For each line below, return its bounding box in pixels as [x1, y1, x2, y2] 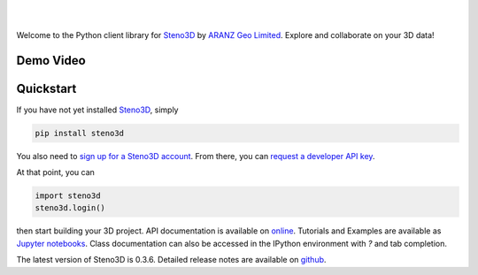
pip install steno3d [35, 128, 124, 138]
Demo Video [16, 53, 86, 68]
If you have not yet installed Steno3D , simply [16, 104, 179, 115]
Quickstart [16, 80, 77, 96]
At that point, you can [16, 167, 95, 178]
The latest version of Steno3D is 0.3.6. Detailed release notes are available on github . [16, 255, 327, 265]
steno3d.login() [35, 203, 106, 213]
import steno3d [35, 191, 101, 201]
